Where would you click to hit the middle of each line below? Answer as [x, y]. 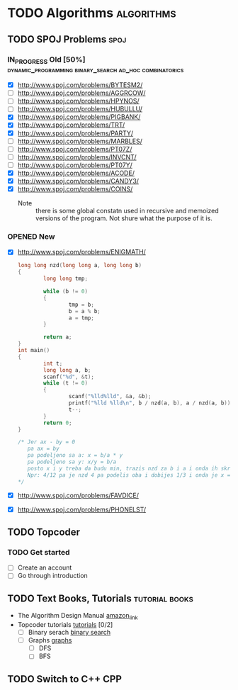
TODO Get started [39, 552]
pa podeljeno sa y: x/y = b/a [72, 462]
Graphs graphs [50, 640]
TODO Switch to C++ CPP [65, 679]
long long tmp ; [66, 279]
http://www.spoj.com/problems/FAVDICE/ [78, 495]
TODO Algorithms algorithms [92, 13]
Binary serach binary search [69, 633]
